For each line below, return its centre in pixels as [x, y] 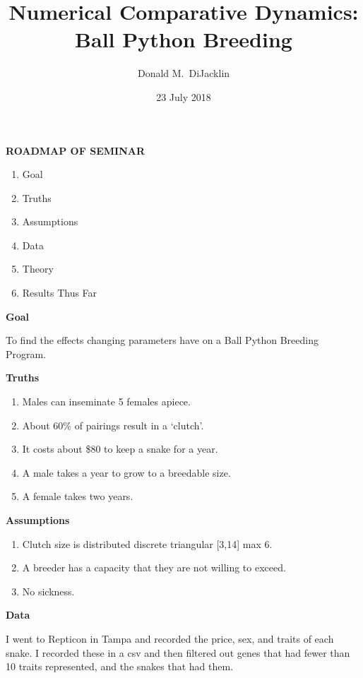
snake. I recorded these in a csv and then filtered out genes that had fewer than [178, 652]
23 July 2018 [184, 96]
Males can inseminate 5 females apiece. [106, 402]
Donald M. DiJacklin [184, 73]
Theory [38, 269]
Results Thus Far [60, 293]
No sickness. [48, 591]
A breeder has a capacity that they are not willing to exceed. [154, 567]
